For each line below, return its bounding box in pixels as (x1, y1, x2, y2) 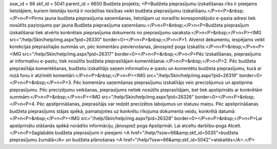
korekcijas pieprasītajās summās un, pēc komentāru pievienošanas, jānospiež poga (9, 44, 186, 50)
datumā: (218, 108, 236, 114)
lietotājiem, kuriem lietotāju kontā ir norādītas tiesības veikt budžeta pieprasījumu (9, 8, 182, 14)
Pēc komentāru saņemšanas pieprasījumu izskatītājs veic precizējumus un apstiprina (73, 79, 253, 86)
